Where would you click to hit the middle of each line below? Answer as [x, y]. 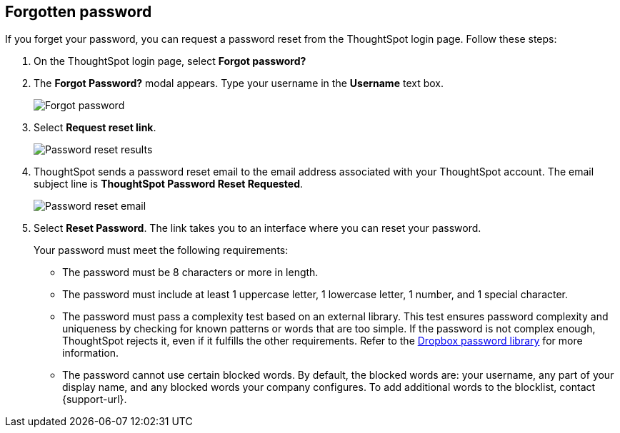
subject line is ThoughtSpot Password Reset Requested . [169, 184]
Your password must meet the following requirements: [161, 250]
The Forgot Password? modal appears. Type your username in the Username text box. [239, 83]
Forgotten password [79, 12]
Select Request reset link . [95, 128]
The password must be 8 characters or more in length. [190, 272]
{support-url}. [95, 399]
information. [91, 353]
